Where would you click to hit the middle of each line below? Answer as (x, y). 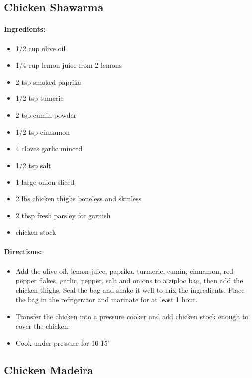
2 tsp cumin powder (46, 115)
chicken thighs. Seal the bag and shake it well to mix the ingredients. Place (130, 290)
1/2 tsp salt (33, 165)
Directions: (23, 251)
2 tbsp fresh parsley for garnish (63, 215)
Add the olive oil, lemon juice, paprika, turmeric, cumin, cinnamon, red (125, 270)
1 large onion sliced (45, 182)
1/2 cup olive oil (41, 48)
